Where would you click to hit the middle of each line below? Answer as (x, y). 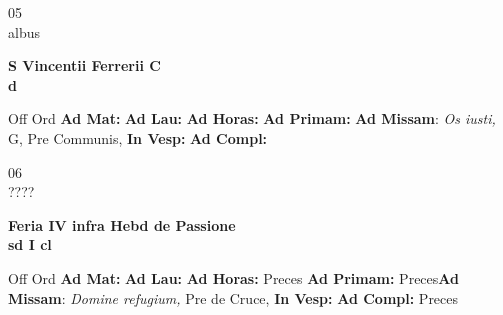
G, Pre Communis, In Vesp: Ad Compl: (138, 137)
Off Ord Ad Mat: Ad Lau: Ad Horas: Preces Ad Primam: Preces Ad (233, 277)
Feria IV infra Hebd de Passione (122, 224)
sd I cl (30, 244)
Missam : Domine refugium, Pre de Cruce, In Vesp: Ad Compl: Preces (233, 297)
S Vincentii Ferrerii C (84, 65)
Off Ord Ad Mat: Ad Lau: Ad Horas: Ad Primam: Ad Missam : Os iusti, (252, 118)
